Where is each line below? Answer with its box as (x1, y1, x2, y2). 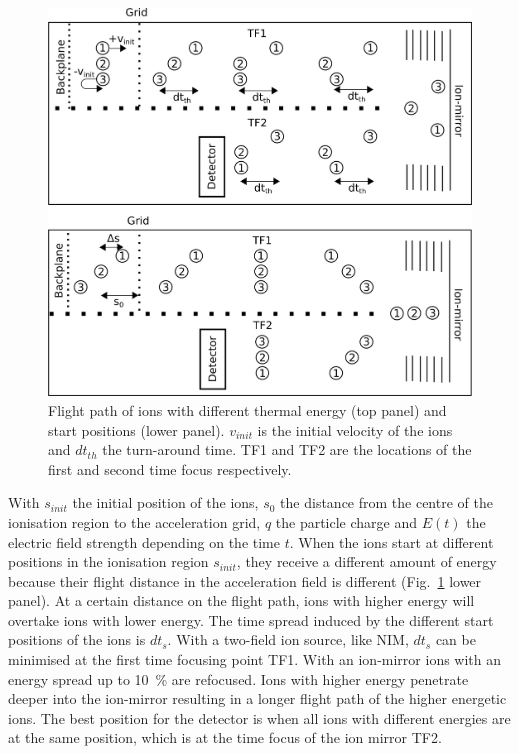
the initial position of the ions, (72, 492, 259, 513)
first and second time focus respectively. (48, 458, 292, 479)
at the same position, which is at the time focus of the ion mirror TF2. (8, 727, 442, 748)
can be (435, 629, 476, 650)
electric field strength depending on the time (8, 531, 280, 552)
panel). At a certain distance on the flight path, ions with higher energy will (8, 590, 475, 611)
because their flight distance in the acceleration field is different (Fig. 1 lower (8, 570, 482, 591)
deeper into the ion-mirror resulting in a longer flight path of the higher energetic (8, 688, 507, 709)
